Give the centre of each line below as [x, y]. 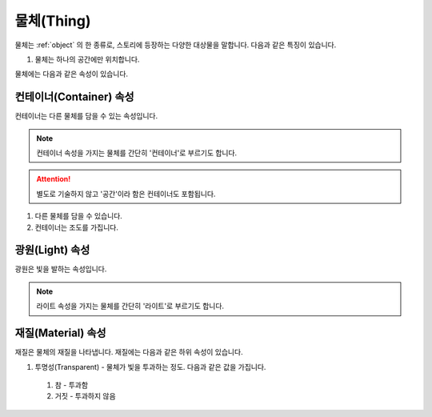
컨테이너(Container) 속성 [75, 97]
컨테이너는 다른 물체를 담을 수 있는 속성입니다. [86, 116]
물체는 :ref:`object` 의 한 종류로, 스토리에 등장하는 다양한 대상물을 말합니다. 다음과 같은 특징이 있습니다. [176, 45]
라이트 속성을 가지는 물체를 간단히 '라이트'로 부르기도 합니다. [130, 306]
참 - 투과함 [71, 385]
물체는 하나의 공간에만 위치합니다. [87, 59]
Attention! [54, 179]
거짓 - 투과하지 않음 [85, 396]
